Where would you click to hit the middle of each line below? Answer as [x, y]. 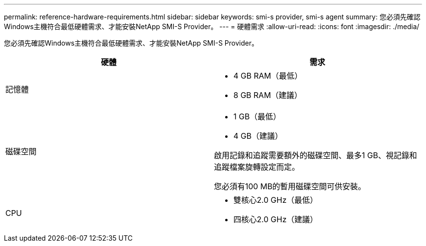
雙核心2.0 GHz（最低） [276, 200]
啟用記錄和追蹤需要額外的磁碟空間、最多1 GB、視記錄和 [316, 155]
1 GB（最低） [257, 116]
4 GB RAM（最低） [268, 76]
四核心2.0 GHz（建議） [276, 219]
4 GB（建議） [258, 136]
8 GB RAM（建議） [268, 95]
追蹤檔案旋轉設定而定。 [257, 167]
